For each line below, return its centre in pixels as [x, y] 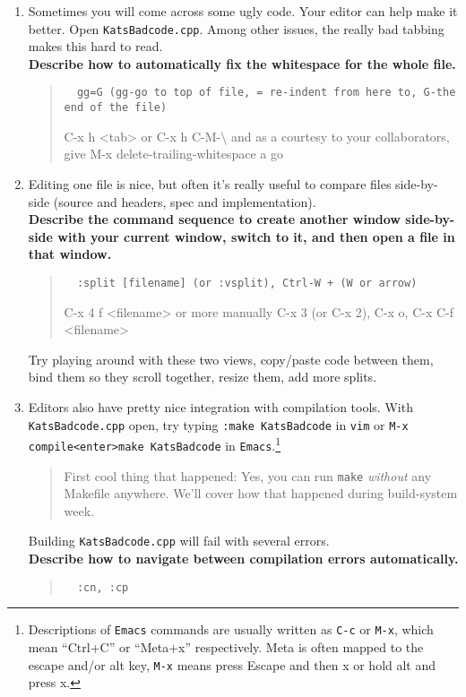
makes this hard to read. [95, 46]
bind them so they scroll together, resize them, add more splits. [203, 377]
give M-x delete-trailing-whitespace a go [173, 154]
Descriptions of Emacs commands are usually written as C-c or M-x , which [231, 629]
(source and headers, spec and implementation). [185, 201]
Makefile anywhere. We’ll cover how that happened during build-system [261, 493]
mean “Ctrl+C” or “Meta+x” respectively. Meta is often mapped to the [226, 646]
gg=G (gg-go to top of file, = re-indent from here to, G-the [266, 93]
